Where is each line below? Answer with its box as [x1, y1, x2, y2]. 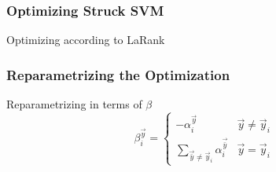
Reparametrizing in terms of [6, 96, 142, 112]
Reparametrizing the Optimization [6, 64, 230, 84]
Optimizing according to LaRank [6, 31, 165, 48]
